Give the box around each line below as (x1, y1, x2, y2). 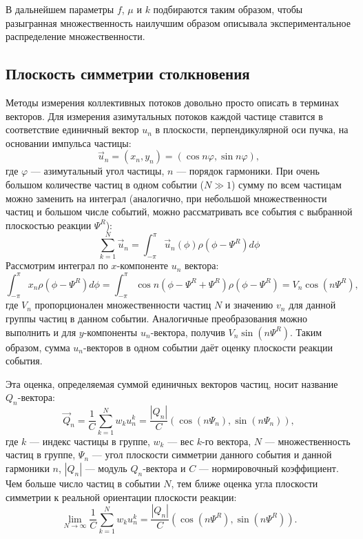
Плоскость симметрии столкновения (6, 63, 250, 84)
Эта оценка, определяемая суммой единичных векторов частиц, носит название (6, 376, 338, 391)
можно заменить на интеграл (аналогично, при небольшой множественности (6, 190, 327, 205)
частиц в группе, (6, 447, 76, 462)
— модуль (85, 461, 127, 476)
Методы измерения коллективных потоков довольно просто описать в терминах (6, 95, 339, 109)
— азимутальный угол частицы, (30, 164, 165, 178)
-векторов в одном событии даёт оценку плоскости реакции (83, 340, 333, 354)
